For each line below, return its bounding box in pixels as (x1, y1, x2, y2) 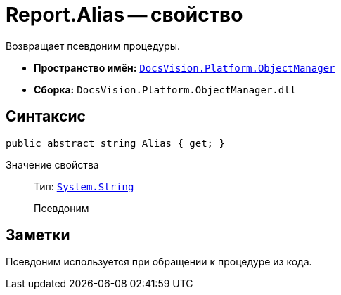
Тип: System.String (34, 180, 134, 192)
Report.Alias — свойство (6, 3, 243, 27)
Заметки (6, 226, 70, 244)
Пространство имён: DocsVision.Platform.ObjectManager (34, 61, 335, 74)
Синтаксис (6, 107, 86, 126)
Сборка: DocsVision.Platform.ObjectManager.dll (34, 83, 297, 96)
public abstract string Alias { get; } (6, 137, 225, 149)
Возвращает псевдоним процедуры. (6, 39, 181, 52)
